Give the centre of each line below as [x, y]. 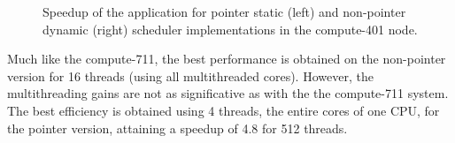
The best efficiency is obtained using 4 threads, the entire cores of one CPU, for [224, 110]
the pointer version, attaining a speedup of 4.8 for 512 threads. [177, 128]
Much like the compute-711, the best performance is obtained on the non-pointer [227, 59]
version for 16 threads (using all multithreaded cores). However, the [190, 75]
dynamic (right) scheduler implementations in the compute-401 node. [230, 29]
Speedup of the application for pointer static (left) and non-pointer [224, 11]
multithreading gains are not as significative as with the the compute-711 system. [228, 93]
